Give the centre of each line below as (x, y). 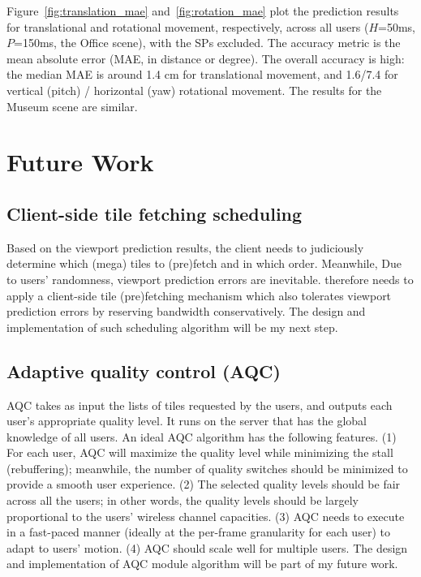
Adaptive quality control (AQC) (144, 370)
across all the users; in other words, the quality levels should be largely (183, 500)
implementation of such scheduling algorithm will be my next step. (172, 327)
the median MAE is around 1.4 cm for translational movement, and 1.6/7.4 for (202, 74)
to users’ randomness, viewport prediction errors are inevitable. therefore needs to (210, 279)
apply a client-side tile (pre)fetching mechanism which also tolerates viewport (199, 295)
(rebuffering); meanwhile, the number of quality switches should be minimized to (207, 468)
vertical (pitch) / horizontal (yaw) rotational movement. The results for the (194, 90)
